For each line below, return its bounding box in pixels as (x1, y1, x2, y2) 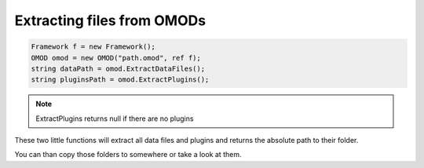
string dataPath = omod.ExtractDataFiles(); (31, 64, 206, 73)
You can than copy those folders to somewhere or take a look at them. (14, 150, 242, 159)
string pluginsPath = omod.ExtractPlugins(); (31, 75, 210, 84)
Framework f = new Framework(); (31, 42, 156, 51)
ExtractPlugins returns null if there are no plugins (35, 114, 194, 123)
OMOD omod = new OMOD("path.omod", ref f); (31, 53, 202, 62)
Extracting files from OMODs (14, 12, 207, 29)
